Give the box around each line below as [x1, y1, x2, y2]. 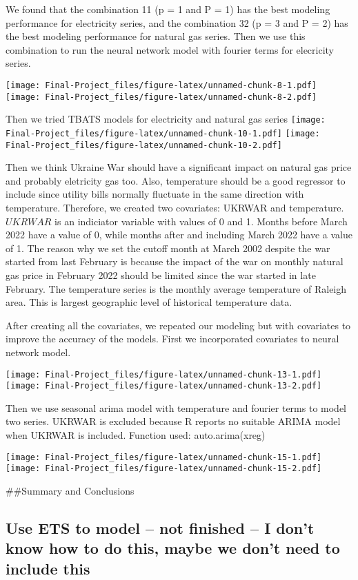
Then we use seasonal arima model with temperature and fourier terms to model [6, 400, 347, 415]
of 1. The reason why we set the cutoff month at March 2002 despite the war [6, 240, 330, 255]
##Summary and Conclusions [6, 483, 135, 497]
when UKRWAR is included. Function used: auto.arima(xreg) [6, 428, 266, 442]
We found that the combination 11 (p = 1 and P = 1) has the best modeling [6, 2, 330, 16]
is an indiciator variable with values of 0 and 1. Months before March [54, 214, 348, 228]
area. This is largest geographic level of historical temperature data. [6, 295, 292, 309]
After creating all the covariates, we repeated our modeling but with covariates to [6, 318, 351, 332]
